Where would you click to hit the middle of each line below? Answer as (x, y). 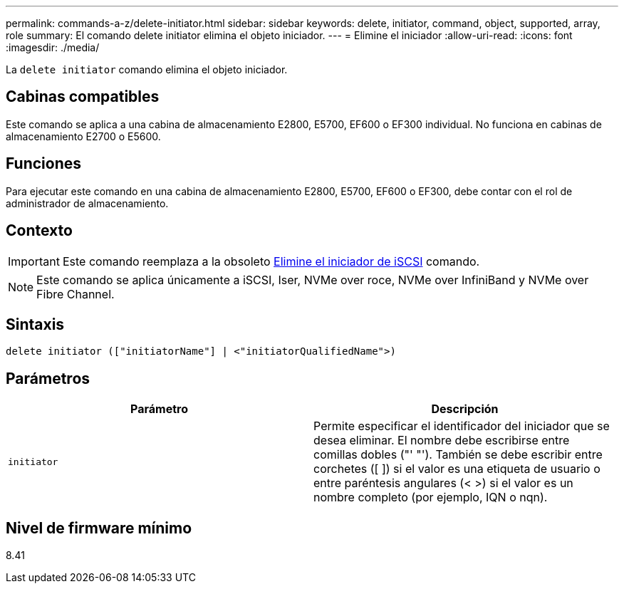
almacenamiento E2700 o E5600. (83, 136)
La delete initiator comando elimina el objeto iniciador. (147, 69)
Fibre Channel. (76, 294)
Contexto (39, 231)
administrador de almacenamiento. (87, 203)
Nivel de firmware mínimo (99, 528)
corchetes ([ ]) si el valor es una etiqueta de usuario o (457, 469)
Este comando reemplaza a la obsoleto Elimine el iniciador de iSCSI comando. (271, 261)
